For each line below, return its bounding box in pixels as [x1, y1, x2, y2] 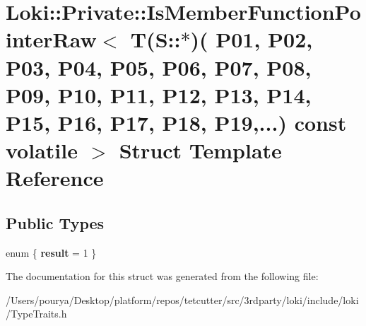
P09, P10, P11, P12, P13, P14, [6, 80, 312, 109]
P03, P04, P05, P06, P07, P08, [6, 52, 312, 81]
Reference [6, 163, 104, 192]
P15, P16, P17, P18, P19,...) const [6, 107, 347, 136]
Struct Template [119, 136, 282, 165]
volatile [6, 136, 78, 165]
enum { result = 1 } [6, 245, 97, 260]
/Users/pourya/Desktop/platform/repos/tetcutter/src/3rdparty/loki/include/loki [6, 292, 359, 307]
